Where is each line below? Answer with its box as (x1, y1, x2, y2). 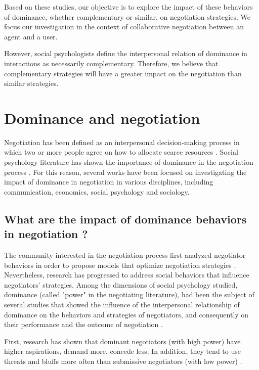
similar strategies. (4, 78, 59, 88)
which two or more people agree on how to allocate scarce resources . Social (4, 147, 238, 157)
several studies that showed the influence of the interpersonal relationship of (4, 299, 240, 309)
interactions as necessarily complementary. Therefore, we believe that (4, 58, 219, 68)
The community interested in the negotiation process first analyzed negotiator (4, 250, 246, 260)
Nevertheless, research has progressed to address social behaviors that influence (4, 269, 249, 280)
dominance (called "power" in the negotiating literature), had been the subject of (4, 289, 254, 300)
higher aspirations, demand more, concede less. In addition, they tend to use (4, 346, 241, 356)
